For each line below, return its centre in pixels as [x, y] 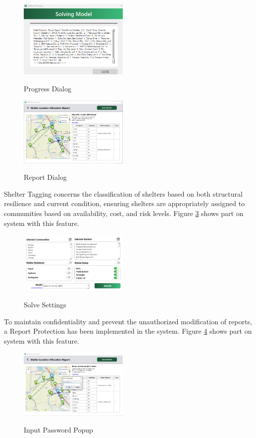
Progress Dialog [48, 88]
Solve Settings [45, 305]
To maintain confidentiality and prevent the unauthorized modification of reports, [128, 321]
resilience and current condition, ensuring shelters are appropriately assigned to [125, 203]
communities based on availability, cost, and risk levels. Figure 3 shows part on [124, 213]
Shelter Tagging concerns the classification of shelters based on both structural [123, 193]
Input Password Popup [58, 429]
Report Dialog [45, 177]
